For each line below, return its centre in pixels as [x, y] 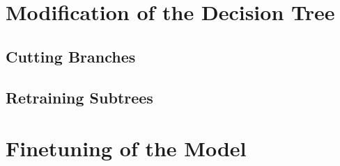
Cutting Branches [71, 56]
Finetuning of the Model [126, 148]
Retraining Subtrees [79, 97]
